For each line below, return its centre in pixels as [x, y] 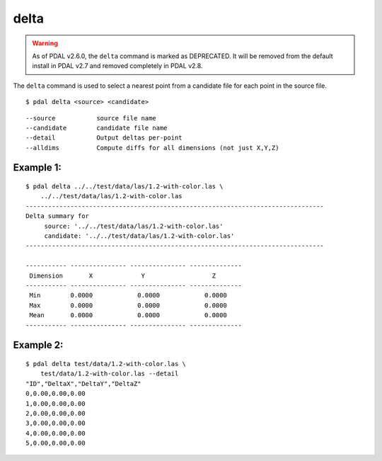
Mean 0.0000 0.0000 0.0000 [128, 315]
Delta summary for [58, 216]
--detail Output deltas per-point [104, 138]
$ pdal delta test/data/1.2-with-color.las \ [106, 364]
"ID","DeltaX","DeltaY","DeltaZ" [83, 383]
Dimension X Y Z [122, 275]
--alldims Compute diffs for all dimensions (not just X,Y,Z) [152, 148]
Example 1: [37, 167]
